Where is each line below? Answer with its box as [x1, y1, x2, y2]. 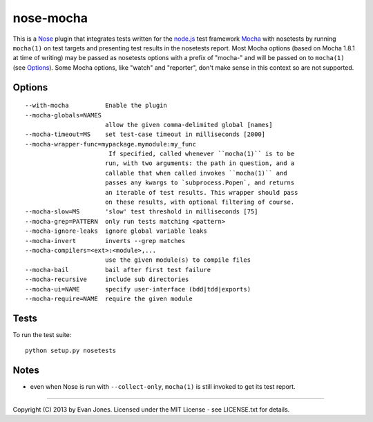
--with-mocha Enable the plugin [25, 102, 167, 110]
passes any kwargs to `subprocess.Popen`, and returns [104, 179, 295, 186]
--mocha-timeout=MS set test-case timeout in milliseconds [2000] [25, 131, 266, 138]
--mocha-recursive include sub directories [25, 276, 189, 283]
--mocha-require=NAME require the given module [25, 294, 193, 303]
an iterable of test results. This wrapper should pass [104, 189, 298, 196]
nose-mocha [12, 10, 88, 26]
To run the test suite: [12, 330, 72, 338]
